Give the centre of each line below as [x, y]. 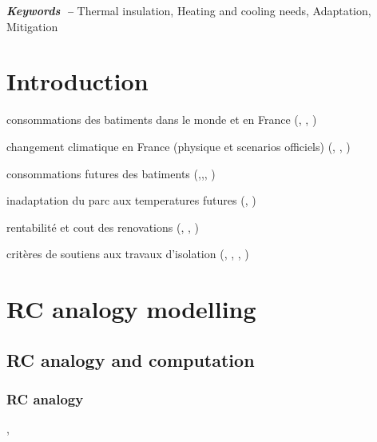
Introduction [77, 81]
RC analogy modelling [131, 309]
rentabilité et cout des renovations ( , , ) [103, 227]
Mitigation [32, 26]
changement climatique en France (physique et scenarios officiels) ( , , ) [179, 146]
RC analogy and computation [131, 359]
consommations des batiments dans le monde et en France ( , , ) [162, 119]
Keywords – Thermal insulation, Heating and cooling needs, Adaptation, [189, 10]
